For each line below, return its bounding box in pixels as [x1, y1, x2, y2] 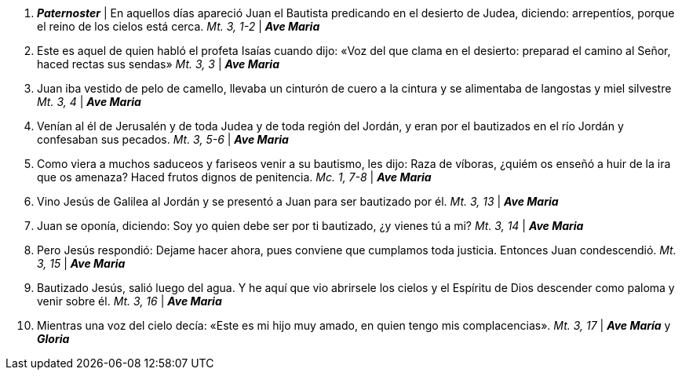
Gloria [37, 332, 70, 345]
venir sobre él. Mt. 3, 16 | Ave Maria [37, 294, 222, 308]
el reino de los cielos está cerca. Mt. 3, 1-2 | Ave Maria [37, 20, 320, 33]
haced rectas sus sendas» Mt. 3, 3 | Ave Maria [37, 57, 279, 71]
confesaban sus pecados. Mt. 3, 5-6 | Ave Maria [37, 133, 289, 146]
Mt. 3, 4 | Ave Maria [37, 95, 141, 108]
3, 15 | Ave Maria [37, 257, 126, 270]
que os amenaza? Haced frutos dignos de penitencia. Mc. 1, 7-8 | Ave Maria [37, 170, 432, 184]
